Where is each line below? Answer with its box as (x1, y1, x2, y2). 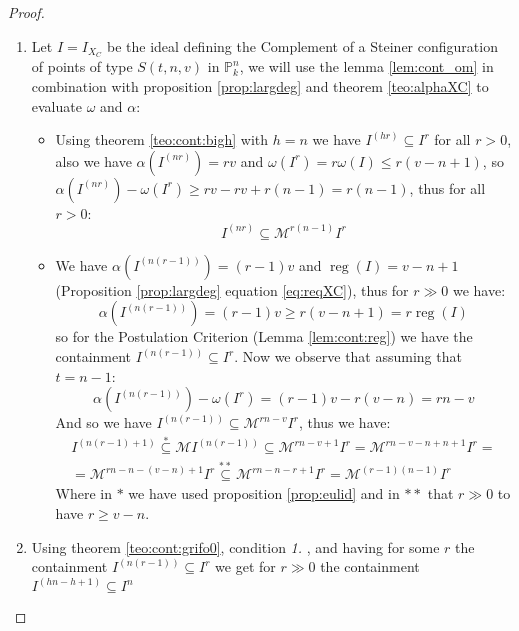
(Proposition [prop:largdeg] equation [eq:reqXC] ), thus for (55, 279, 409, 300)
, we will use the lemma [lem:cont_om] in (239, 56, 494, 77)
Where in (55, 483, 113, 504)
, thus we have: (298, 412, 391, 433)
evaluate (31, 95, 82, 116)
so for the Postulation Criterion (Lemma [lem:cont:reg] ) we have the (55, 326, 473, 347)
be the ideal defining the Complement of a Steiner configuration (107, 35, 498, 56)
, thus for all (409, 177, 486, 198)
